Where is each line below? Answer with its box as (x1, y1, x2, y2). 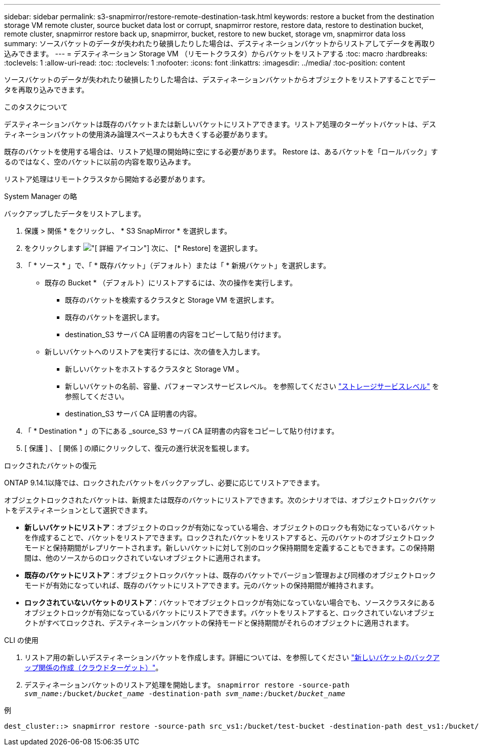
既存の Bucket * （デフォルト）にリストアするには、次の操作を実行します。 (45, 278, 297, 287)
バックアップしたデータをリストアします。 (4, 209, 146, 218)
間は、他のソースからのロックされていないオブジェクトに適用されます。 (24, 553, 265, 562)
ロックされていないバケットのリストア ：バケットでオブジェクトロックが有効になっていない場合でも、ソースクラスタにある (24, 598, 435, 607)
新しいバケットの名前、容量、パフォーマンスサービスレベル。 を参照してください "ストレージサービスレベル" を (65, 382, 439, 390)
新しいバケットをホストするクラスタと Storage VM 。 (65, 365, 244, 373)
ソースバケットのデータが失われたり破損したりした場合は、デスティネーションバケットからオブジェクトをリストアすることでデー (4, 75, 436, 84)
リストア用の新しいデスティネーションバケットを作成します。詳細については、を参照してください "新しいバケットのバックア (24, 653, 440, 662)
